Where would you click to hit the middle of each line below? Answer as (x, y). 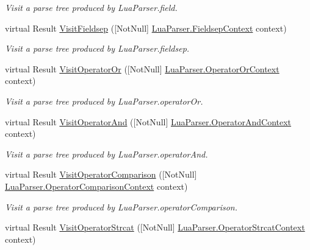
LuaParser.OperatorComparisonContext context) (96, 186)
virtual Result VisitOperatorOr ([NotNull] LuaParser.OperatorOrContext (142, 68)
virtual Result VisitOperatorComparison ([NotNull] (101, 174)
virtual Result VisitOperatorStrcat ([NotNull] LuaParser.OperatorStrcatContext (155, 227)
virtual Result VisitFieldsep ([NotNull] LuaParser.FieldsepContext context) (146, 28)
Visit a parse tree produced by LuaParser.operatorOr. (104, 101)
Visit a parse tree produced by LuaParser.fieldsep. (97, 48)
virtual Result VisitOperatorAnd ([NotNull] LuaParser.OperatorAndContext (148, 121)
